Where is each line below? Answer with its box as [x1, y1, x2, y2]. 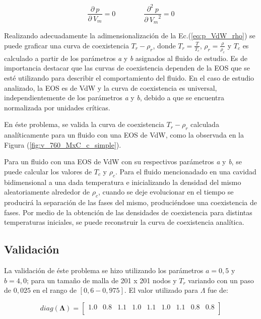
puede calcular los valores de [4, 166, 92, 176]
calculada [190, 119, 219, 130]
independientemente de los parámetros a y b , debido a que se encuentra [4, 92, 225, 103]
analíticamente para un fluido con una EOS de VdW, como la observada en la [4, 130, 244, 140]
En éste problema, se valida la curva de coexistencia [4, 119, 164, 130]
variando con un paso [188, 275, 254, 285]
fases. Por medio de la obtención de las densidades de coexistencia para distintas [4, 207, 252, 217]
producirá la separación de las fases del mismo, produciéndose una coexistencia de [4, 197, 257, 208]
